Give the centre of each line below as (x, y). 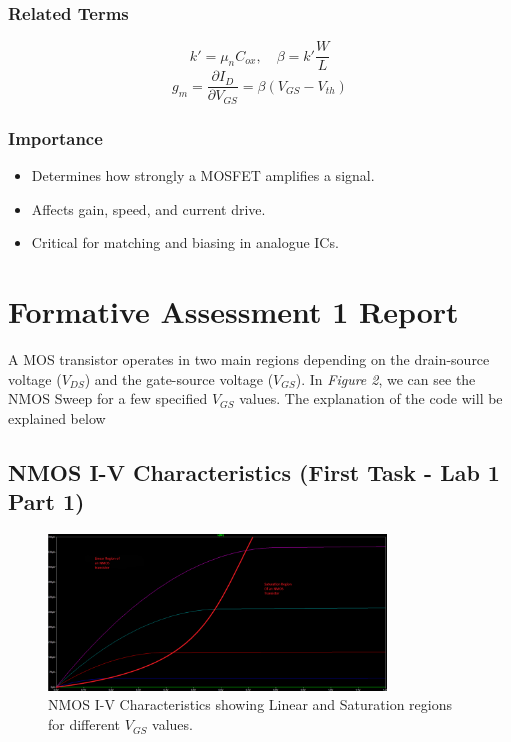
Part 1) (46, 501)
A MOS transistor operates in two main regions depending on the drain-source (249, 358)
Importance (55, 137)
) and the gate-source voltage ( (179, 378)
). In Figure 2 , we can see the (385, 378)
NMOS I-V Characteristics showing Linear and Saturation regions (250, 704)
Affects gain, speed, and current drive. (148, 208)
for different (84, 724)
